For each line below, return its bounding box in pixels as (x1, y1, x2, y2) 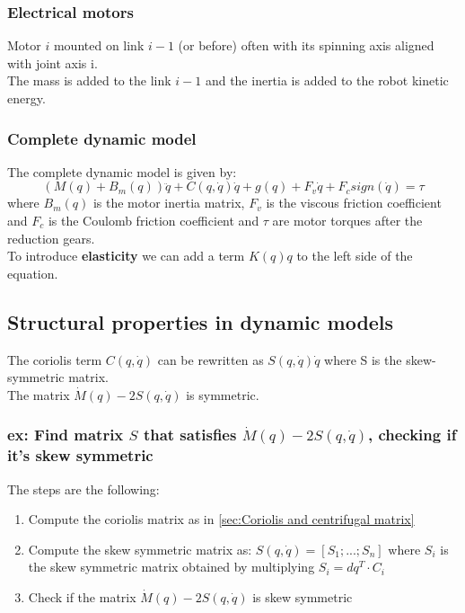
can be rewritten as (157, 350, 264, 369)
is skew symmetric (252, 587, 353, 606)
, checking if (367, 423, 457, 446)
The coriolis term (7, 350, 102, 369)
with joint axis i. (7, 53, 98, 72)
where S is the (324, 350, 402, 369)
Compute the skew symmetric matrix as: (28, 539, 252, 558)
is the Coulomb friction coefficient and (48, 211, 259, 229)
